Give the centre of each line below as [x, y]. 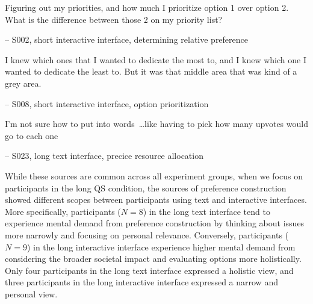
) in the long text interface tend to [206, 211]
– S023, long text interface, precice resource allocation [104, 156]
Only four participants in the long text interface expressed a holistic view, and [149, 270]
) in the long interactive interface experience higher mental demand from [161, 247]
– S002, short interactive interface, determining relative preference [127, 39]
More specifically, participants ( [63, 211]
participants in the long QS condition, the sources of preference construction [146, 188]
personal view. [31, 293]
